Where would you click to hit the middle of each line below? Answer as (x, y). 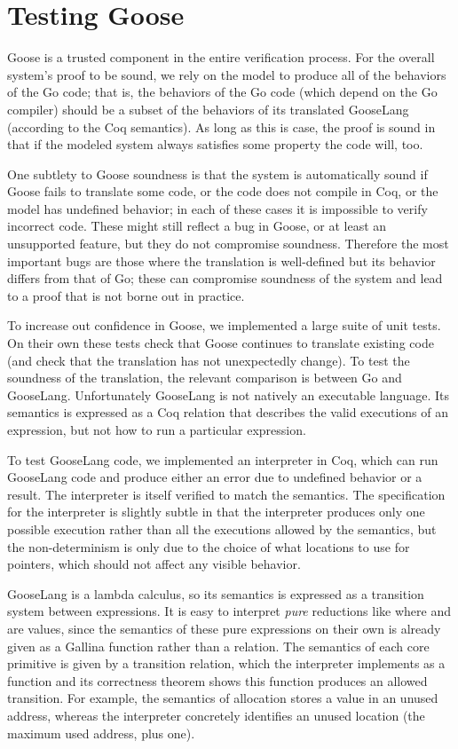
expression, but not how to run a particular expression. (157, 430)
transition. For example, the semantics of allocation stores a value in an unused (223, 698)
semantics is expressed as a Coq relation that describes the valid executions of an (228, 412)
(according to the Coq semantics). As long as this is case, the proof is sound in (221, 126)
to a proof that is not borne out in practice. (126, 295)
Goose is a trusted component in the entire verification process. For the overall (221, 57)
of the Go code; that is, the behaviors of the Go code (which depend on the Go (222, 92)
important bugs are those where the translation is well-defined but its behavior (221, 260)
